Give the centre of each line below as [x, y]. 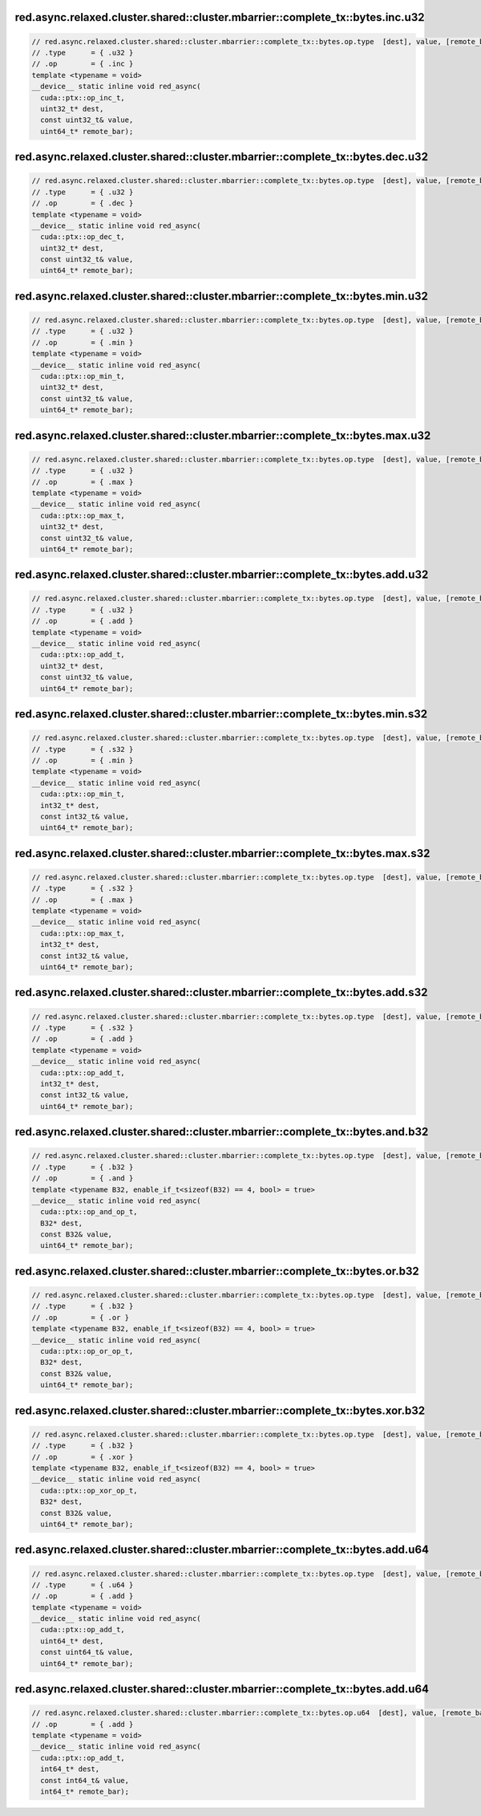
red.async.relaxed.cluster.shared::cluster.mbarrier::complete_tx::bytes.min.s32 [221, 714]
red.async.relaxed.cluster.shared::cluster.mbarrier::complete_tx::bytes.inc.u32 [220, 17]
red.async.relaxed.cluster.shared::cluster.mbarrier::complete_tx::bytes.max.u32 [223, 435]
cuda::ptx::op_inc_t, [83, 98]
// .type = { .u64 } [83, 1584]
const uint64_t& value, [87, 1652]
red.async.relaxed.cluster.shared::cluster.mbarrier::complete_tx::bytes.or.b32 [217, 1271]
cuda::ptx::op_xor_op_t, [89, 1490]
